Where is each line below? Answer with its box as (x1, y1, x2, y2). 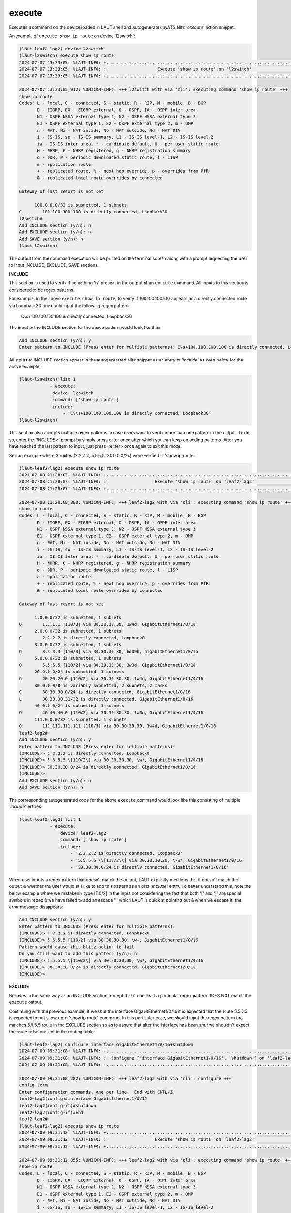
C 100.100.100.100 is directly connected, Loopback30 (19, 209, 168, 214)
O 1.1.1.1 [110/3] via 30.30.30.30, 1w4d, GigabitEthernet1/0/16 (19, 622, 196, 627)
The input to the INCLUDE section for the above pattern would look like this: (9, 325, 161, 330)
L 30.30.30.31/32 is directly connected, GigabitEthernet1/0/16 (19, 696, 194, 702)
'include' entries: (9, 803, 43, 810)
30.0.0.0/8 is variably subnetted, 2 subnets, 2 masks (34, 683, 168, 688)
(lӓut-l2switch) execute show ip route (19, 53, 114, 58)
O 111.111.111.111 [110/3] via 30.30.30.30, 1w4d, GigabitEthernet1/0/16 (19, 723, 216, 729)
